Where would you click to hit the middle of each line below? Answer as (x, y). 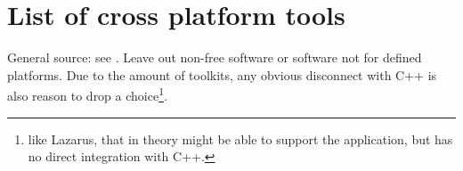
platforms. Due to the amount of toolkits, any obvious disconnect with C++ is (222, 74)
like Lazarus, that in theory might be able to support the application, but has (240, 138)
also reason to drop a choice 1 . (87, 94)
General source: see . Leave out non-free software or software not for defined (215, 57)
